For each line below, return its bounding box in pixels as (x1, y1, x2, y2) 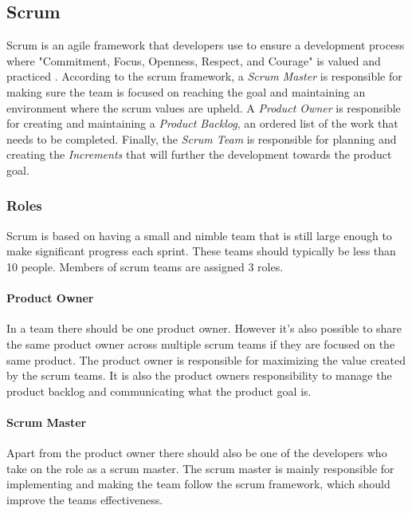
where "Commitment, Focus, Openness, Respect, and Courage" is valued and (6, 52, 381, 69)
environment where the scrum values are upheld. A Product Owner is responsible (6, 99, 401, 116)
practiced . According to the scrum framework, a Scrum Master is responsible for (6, 68, 402, 85)
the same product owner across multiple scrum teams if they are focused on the (6, 335, 395, 352)
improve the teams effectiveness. (6, 491, 163, 507)
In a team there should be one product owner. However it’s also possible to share (6, 320, 402, 337)
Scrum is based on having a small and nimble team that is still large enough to (6, 227, 392, 243)
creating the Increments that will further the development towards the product (6, 146, 392, 163)
